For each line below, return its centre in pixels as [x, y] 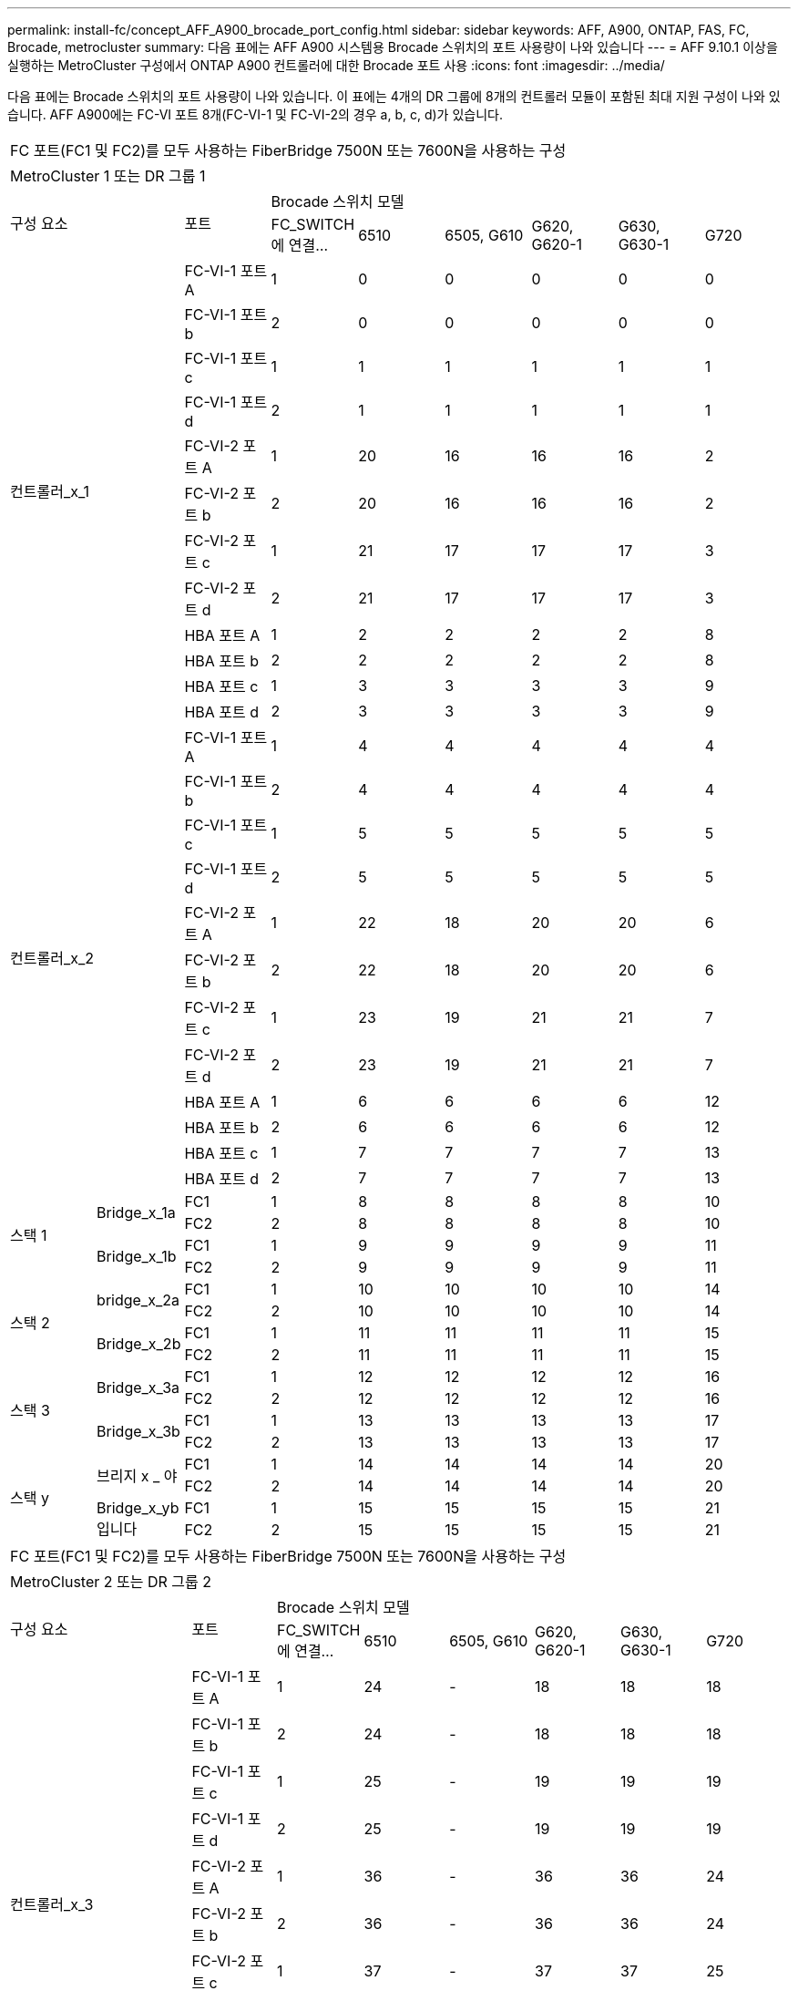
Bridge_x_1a [136, 1212]
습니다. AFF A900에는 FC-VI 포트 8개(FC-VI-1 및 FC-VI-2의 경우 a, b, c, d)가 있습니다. [255, 114]
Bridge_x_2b [139, 1344]
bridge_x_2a [138, 1300]
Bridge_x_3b [138, 1431]
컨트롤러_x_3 [52, 1904]
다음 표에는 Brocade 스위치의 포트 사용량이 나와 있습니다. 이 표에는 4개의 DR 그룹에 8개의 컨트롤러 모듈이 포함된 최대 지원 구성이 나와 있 [394, 96]
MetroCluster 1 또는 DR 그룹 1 [108, 176]
